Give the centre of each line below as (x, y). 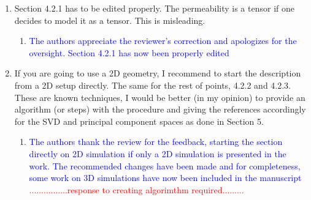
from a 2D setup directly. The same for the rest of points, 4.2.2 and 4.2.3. (153, 85)
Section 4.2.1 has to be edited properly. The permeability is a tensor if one (154, 8)
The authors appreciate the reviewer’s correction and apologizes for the (163, 41)
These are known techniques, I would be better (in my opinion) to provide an (160, 97)
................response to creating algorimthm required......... (136, 189)
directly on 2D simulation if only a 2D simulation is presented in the (158, 153)
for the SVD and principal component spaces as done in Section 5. (139, 121)
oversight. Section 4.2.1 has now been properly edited (129, 52)
